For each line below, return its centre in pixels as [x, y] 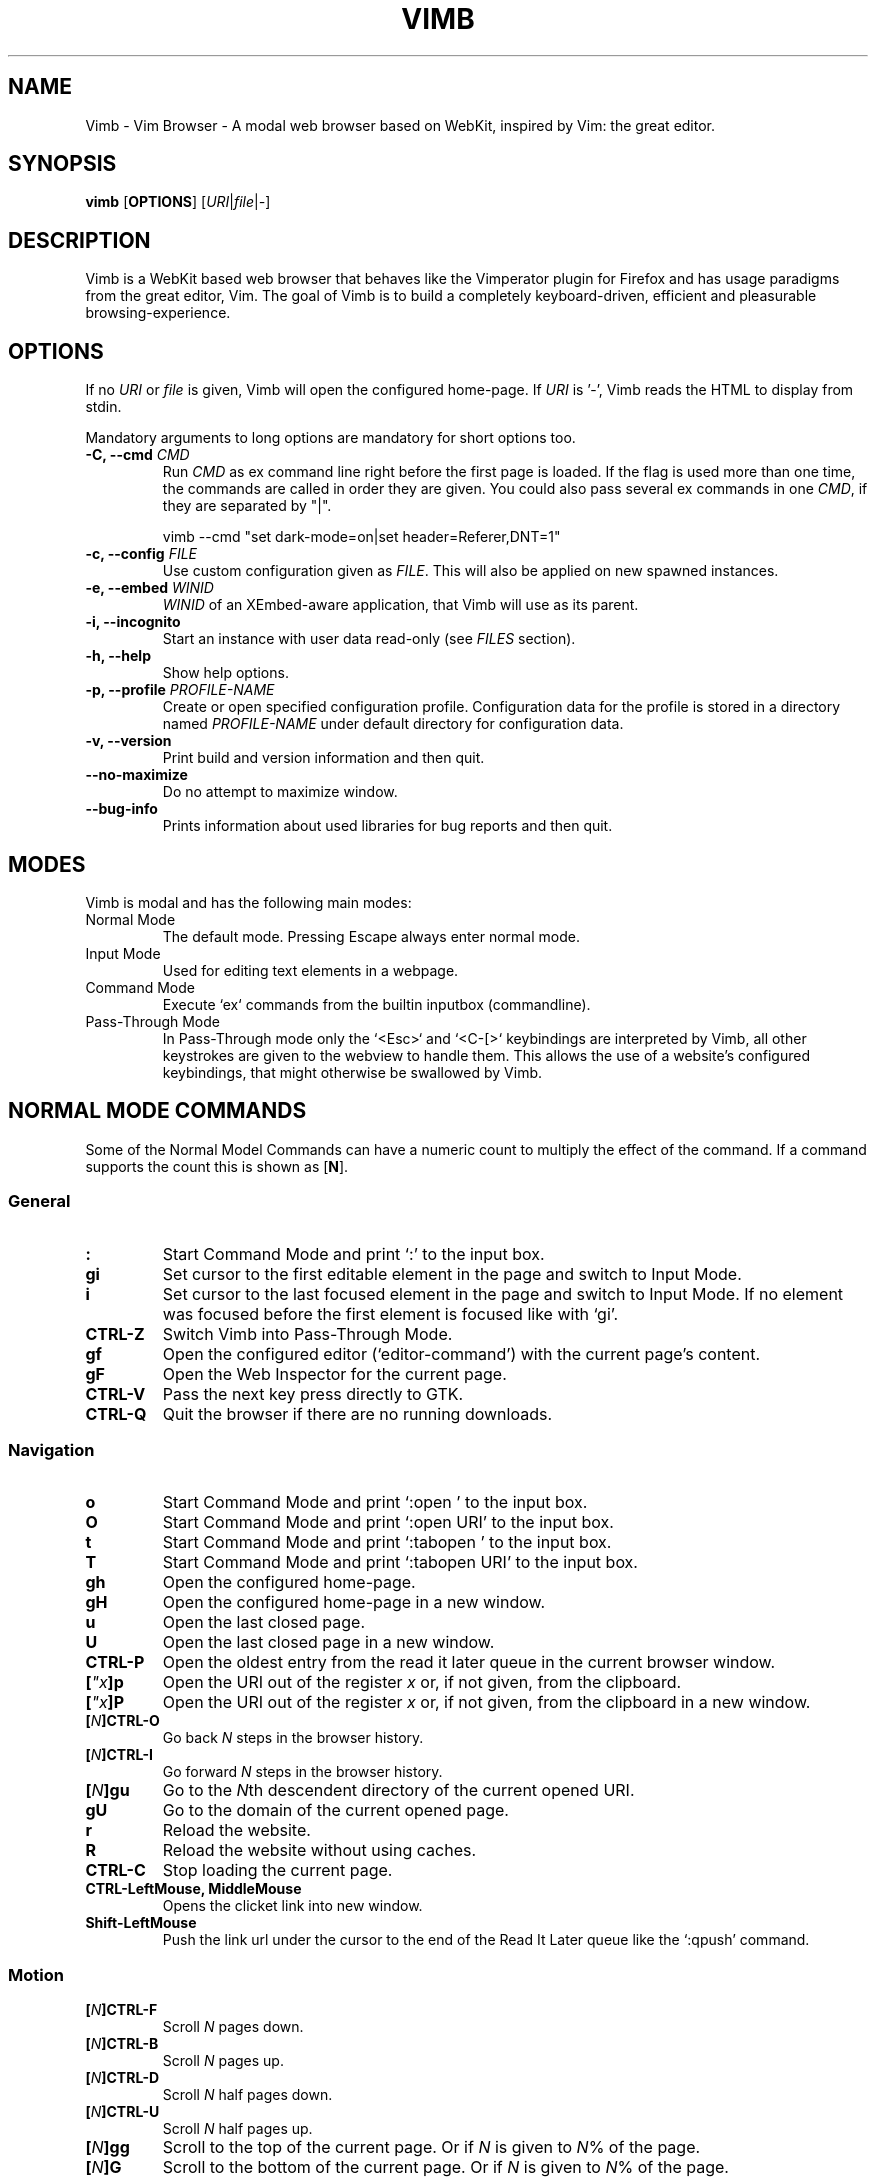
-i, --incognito [133, 622]
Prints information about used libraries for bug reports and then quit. [387, 826]
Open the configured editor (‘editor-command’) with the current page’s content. [461, 1353]
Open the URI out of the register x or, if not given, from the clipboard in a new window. [486, 1702]
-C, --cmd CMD [137, 455]
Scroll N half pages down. [247, 2095]
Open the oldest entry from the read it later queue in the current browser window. [469, 1662]
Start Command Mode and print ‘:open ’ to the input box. [375, 1502]
